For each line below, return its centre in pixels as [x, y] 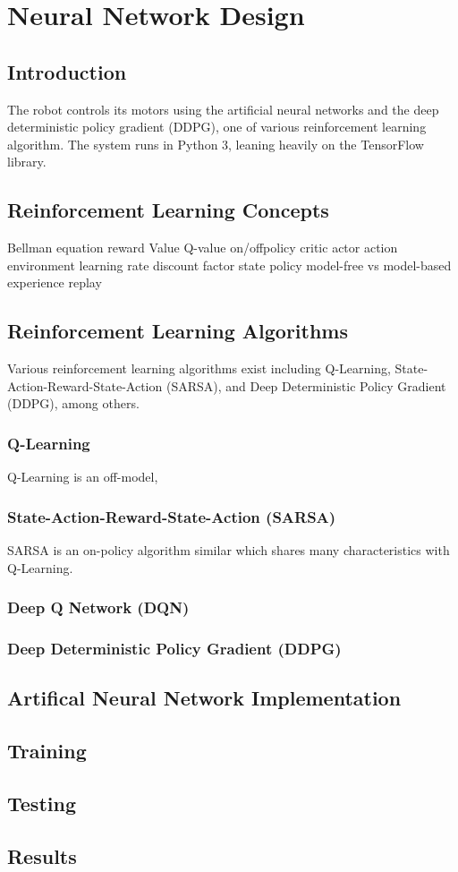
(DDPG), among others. [73, 403]
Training [47, 750]
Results [42, 855]
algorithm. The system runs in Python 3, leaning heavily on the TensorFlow [216, 144]
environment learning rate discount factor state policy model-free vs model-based [229, 265]
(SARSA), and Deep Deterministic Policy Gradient [306, 385]
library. [27, 162]
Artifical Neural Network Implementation [204, 698]
